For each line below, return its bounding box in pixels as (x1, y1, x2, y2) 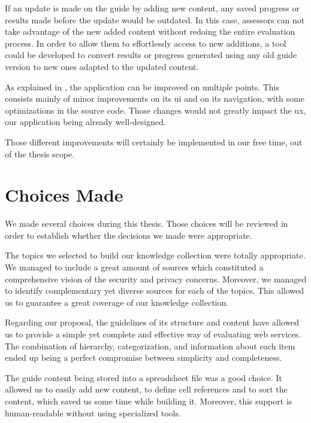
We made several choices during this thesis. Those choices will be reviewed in (5, 217, 288, 230)
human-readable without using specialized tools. (5, 406, 181, 419)
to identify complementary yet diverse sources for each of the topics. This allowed (5, 284, 304, 297)
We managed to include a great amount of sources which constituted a (5, 261, 264, 273)
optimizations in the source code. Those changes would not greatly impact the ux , (5, 104, 306, 116)
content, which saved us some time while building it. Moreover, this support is (5, 394, 292, 407)
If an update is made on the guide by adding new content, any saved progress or (5, 2, 300, 14)
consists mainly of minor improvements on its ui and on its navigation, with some (5, 92, 304, 105)
